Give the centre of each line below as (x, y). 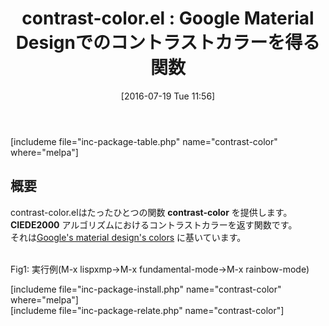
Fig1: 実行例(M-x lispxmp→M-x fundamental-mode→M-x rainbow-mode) (160, 269)
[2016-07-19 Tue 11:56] (168, 96)
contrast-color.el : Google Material (168, 18)
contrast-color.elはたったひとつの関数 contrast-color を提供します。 (151, 212)
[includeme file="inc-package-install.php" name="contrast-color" (146, 289)
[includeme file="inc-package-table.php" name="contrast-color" (144, 141)
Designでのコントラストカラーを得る (168, 43)
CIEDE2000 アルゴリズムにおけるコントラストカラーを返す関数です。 (154, 224)
